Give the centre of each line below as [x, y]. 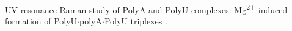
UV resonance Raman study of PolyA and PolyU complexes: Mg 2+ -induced [146, 9]
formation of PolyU [41, 21]
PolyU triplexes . [136, 21]
